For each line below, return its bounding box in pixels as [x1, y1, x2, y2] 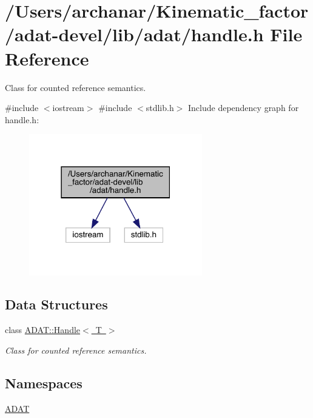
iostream [52, 101, 84, 114]
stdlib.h [146, 101, 174, 114]
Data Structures [5, 295, 108, 314]
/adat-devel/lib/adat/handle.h [5, 22, 264, 47]
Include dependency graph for [188, 101, 299, 114]
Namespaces [5, 373, 82, 392]
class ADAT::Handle [5, 323, 81, 336]
